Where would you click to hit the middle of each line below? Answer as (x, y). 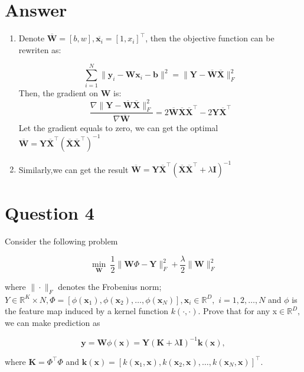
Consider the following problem (61, 241)
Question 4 (50, 213)
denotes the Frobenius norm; (110, 286)
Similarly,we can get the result (73, 169)
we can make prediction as (53, 322)
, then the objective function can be (210, 38)
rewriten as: (40, 49)
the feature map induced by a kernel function (86, 311)
